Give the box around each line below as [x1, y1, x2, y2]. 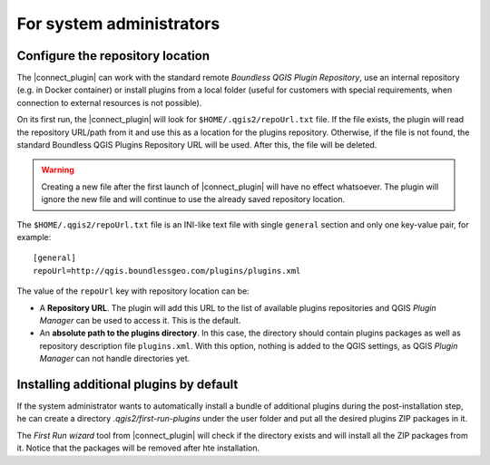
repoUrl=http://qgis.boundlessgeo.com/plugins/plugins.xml [33, 266, 301, 276]
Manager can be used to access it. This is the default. [39, 315, 241, 325]
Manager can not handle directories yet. [39, 354, 191, 364]
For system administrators [16, 14, 220, 34]
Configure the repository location [16, 48, 211, 63]
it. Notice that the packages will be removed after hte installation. [16, 442, 260, 453]
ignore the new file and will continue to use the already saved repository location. [41, 194, 346, 205]
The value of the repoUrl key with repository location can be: [16, 286, 250, 296]
